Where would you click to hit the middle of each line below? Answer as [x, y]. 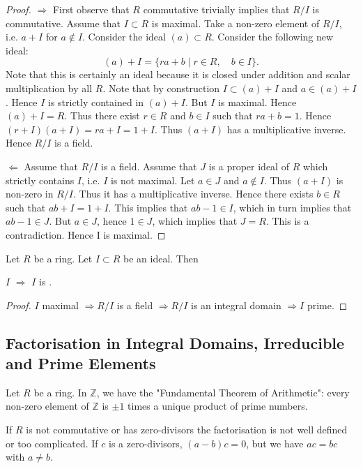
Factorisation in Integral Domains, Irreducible [175, 342]
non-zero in [30, 194]
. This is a [287, 221]
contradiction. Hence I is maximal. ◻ [86, 234]
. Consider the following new [272, 37]
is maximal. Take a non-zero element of [235, 23]
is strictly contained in [96, 102]
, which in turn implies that [292, 207]
